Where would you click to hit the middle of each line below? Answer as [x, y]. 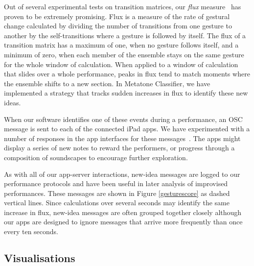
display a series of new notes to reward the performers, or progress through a [119, 148]
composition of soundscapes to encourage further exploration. [96, 157]
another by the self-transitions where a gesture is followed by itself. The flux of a [125, 35]
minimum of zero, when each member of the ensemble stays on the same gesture [124, 54]
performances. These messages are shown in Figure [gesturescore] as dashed [117, 193]
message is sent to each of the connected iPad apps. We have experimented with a [127, 129]
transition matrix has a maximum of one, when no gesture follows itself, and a [121, 45]
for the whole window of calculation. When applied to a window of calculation [121, 64]
